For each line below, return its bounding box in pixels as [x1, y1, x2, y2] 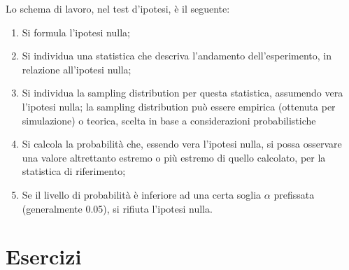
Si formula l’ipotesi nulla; [22, 24, 130, 39]
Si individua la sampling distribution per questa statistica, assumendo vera [22, 85, 343, 100]
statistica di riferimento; [22, 164, 126, 178]
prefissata [273, 187, 315, 201]
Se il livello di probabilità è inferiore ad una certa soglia [22, 187, 262, 201]
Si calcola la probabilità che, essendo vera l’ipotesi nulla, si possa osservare [22, 136, 342, 151]
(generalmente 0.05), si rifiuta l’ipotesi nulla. [22, 201, 213, 215]
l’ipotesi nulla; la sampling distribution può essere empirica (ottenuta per [22, 99, 336, 113]
